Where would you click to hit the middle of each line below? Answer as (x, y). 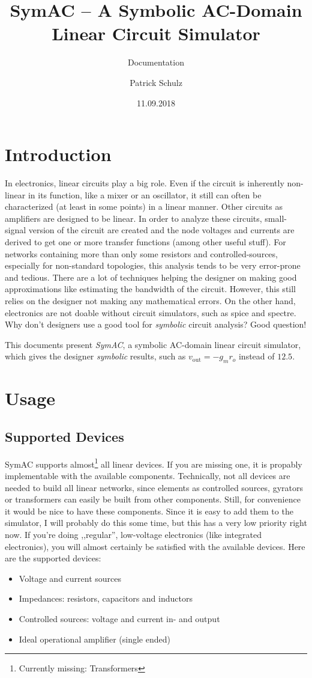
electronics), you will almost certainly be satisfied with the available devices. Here (155, 546)
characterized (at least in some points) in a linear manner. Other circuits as (144, 206)
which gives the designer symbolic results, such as (95, 356)
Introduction (58, 154)
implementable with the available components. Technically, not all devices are (148, 475)
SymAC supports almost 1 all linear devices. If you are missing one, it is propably (154, 463)
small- (276, 218)
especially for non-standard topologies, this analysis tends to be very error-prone (153, 265)
